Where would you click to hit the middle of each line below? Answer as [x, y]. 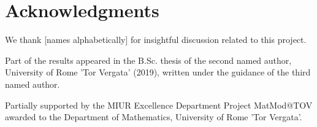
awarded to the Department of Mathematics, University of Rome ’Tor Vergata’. [154, 117]
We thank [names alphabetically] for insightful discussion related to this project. [156, 40]
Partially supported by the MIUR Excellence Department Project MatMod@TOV [159, 105]
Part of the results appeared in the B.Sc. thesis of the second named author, [148, 60]
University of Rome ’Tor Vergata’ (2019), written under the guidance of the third [158, 72]
